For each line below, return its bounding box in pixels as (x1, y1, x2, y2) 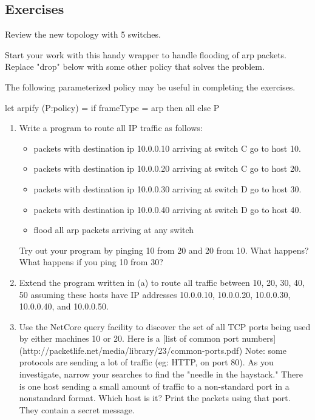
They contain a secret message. (19, 403, 135, 416)
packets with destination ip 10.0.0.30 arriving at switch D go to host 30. (33, 182, 302, 195)
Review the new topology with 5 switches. (5, 28, 161, 41)
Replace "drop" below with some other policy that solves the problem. (5, 60, 265, 73)
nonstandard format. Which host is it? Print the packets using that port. (19, 391, 291, 404)
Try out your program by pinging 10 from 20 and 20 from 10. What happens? (19, 243, 309, 256)
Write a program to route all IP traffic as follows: (19, 121, 203, 134)
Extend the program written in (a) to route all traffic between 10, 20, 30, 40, (19, 276, 305, 288)
